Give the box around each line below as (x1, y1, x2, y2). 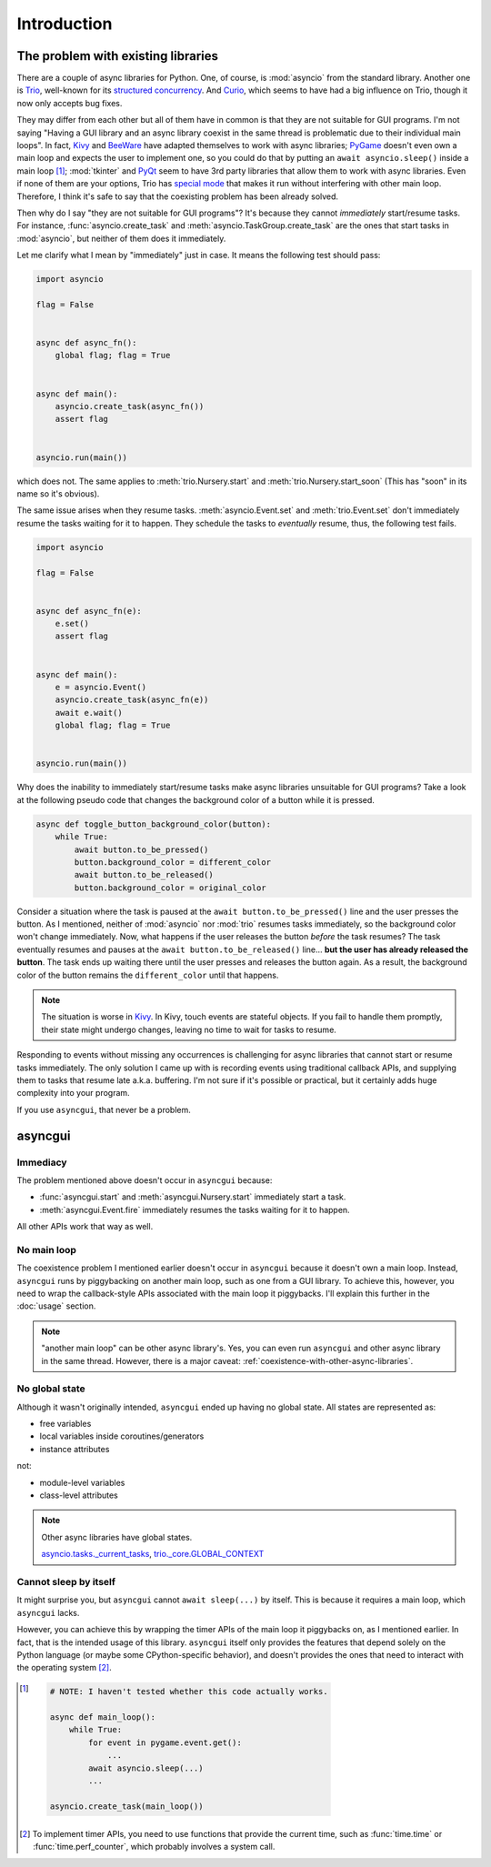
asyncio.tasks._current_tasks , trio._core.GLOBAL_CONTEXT (41, 1549, 265, 1560)
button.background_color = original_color (74, 882, 267, 893)
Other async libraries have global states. (41, 1531, 193, 1542)
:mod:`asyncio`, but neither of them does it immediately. (16, 233, 226, 244)
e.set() (55, 618, 90, 629)
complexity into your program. (16, 1088, 131, 1099)
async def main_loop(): (49, 1712, 156, 1722)
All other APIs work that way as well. (16, 1221, 154, 1232)
